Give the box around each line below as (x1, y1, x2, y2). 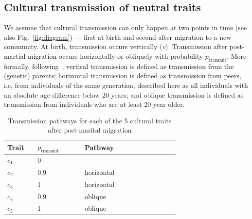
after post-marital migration (48, 125, 132, 135)
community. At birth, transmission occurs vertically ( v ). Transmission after (4, 41, 228, 51)
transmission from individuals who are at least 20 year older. (4, 99, 185, 109)
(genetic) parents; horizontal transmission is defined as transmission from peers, (4, 70, 241, 81)
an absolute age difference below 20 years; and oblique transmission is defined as (4, 89, 244, 100)
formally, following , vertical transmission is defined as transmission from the (4, 61, 234, 71)
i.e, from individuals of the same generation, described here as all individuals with (4, 80, 248, 90)
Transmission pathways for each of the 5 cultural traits (8, 115, 172, 125)
